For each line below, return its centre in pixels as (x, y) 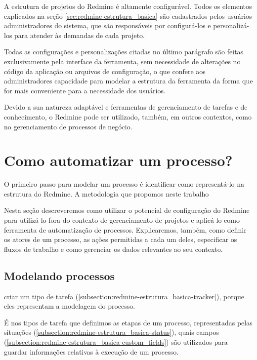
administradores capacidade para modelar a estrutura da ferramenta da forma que (128, 81)
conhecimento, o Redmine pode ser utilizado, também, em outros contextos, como (128, 116)
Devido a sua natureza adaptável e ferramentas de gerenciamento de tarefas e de (126, 107)
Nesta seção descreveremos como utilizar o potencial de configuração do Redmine (127, 210)
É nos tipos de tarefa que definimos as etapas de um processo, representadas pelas (128, 322)
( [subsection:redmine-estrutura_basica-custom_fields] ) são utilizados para (116, 341)
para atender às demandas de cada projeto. (80, 35)
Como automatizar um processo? (118, 160)
